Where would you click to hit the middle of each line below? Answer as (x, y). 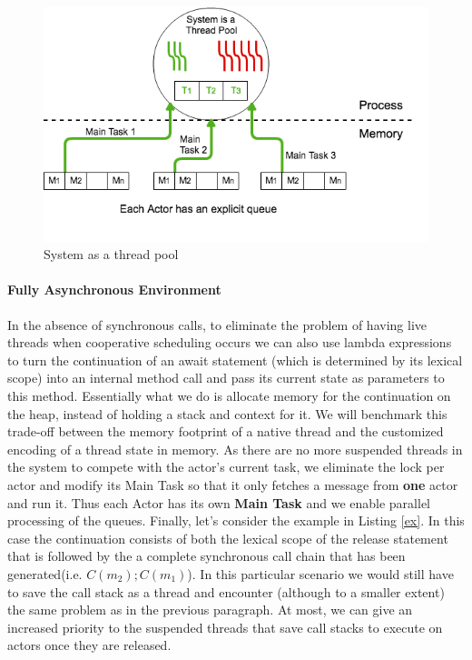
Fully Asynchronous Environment (114, 290)
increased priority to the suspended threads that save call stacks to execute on (225, 627)
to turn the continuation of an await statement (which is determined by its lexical (235, 360)
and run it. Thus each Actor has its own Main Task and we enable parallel (219, 502)
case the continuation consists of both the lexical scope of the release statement (228, 538)
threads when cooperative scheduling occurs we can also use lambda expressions (230, 342)
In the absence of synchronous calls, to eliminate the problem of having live (217, 324)
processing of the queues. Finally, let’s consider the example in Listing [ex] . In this (236, 520)
